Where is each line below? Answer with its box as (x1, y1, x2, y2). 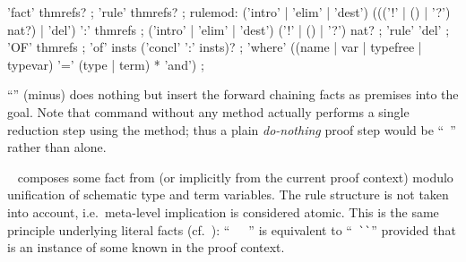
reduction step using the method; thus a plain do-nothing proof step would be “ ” (7, 120, 456, 139)
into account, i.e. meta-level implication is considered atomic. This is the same (7, 202, 439, 221)
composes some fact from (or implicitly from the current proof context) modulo (17, 167, 453, 186)
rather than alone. (7, 138, 107, 156)
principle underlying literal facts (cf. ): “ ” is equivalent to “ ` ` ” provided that (7, 220, 456, 239)
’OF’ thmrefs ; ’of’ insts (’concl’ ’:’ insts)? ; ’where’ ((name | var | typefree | (7, 38, 422, 56)
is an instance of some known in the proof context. (7, 238, 285, 257)
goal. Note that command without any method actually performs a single (7, 102, 410, 121)
